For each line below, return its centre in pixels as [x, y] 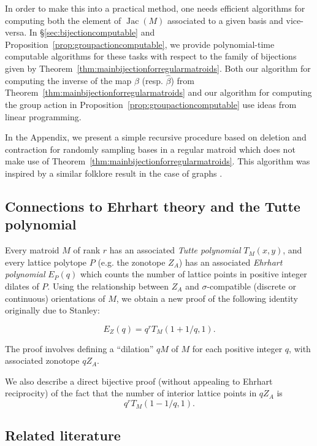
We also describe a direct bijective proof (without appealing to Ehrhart [139, 381]
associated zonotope [42, 360]
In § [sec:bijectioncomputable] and [92, 32]
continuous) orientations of [55, 298]
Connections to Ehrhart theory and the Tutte [153, 206]
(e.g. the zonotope [132, 262]
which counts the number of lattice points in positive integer [193, 274]
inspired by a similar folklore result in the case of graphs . [114, 173]
